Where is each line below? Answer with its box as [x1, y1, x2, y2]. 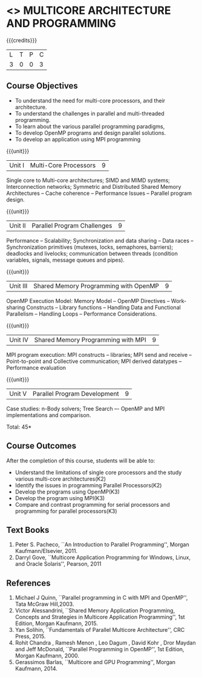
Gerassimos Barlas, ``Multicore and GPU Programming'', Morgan [15, 659, 176, 666]
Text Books [6, 524, 50, 535]
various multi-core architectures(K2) [15, 475, 106, 483]
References [6, 578, 51, 588]
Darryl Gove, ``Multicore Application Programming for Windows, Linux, [15, 554, 191, 561]
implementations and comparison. [6, 411, 91, 419]
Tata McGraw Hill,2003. [15, 600, 74, 608]
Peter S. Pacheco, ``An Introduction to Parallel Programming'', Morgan [15, 541, 189, 548]
